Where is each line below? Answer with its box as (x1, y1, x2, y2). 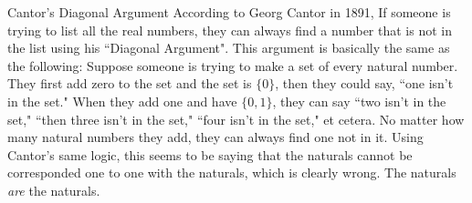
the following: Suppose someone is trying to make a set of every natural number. (7, 56, 458, 75)
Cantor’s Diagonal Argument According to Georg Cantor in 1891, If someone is (7, 3, 451, 21)
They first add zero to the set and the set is (7, 74, 252, 93)
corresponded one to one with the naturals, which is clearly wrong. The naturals (7, 163, 456, 182)
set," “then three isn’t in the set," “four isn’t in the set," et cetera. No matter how (7, 109, 465, 128)
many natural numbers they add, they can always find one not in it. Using (7, 127, 424, 147)
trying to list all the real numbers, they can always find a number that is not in (7, 20, 452, 39)
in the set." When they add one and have (7, 91, 237, 110)
